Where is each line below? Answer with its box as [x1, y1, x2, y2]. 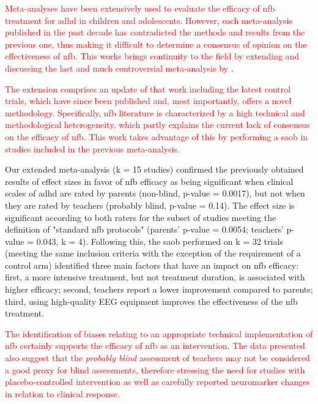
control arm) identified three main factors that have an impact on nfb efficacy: [5, 258, 299, 271]
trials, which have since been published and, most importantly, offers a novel [5, 94, 292, 107]
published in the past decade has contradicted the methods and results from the [5, 26, 305, 39]
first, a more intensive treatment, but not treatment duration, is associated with [5, 271, 305, 283]
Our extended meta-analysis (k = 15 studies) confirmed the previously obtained [5, 163, 304, 176]
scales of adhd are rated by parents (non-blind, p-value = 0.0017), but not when [5, 187, 305, 200]
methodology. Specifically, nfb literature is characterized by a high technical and [5, 106, 305, 119]
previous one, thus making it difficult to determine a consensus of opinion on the [5, 37, 307, 50]
